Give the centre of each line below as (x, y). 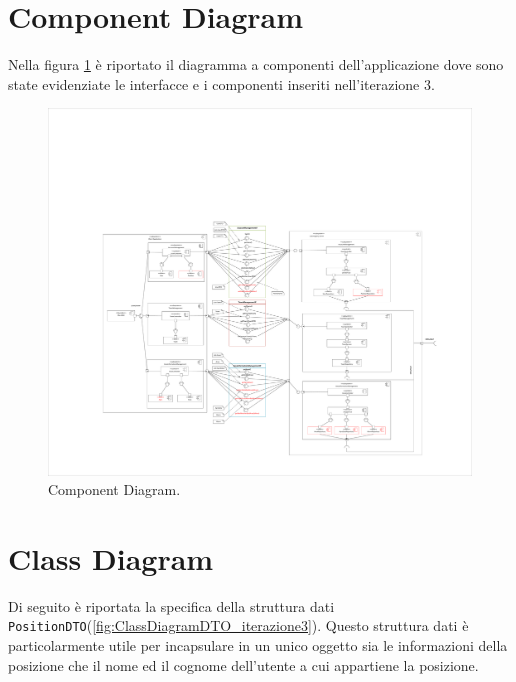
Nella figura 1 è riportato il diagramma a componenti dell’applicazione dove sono (256, 64)
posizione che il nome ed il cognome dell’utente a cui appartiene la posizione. (243, 664)
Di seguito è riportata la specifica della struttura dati (171, 605)
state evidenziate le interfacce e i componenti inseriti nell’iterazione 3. (221, 83)
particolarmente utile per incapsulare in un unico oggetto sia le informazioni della (258, 645)
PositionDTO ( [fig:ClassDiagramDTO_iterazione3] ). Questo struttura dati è (238, 625)
